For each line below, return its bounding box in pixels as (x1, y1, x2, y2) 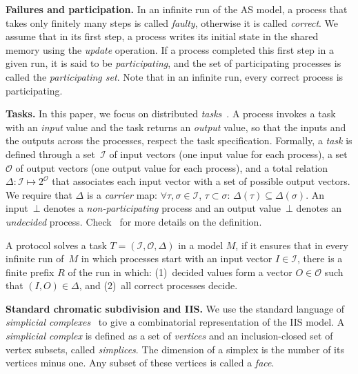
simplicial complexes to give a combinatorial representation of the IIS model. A (6, 315, 345, 329)
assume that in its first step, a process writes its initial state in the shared (6, 29, 319, 43)
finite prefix (6, 264, 54, 279)
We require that (6, 187, 72, 201)
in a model (178, 237, 223, 252)
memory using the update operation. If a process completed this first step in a (6, 42, 334, 57)
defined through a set (6, 146, 96, 161)
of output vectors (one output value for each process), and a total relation (15, 160, 328, 175)
